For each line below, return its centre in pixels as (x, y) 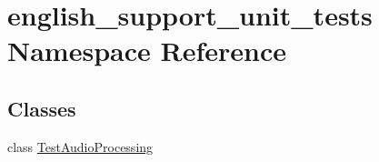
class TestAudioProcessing (80, 146)
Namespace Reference (147, 51)
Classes (42, 108)
